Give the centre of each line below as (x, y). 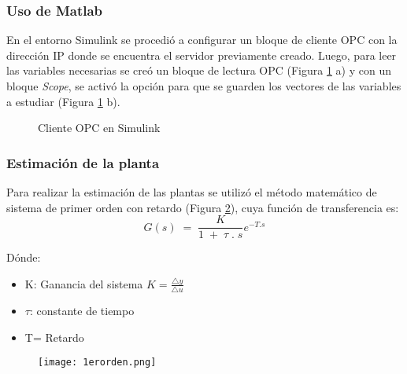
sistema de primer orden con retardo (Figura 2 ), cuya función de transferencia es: (203, 207)
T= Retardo (54, 337)
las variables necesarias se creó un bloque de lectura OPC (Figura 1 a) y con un (199, 70)
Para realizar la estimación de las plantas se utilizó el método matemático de (192, 192)
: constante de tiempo (82, 311)
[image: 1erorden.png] (97, 363)
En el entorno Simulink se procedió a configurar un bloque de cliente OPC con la (202, 40)
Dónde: (24, 257)
